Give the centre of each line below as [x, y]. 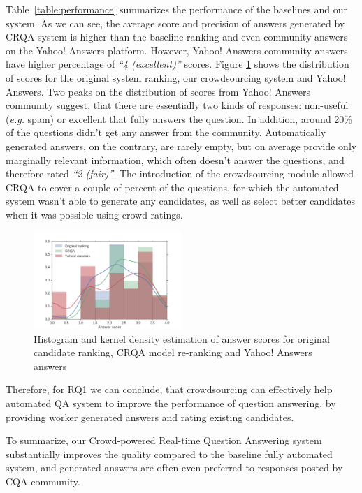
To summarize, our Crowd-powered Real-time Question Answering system [164, 440]
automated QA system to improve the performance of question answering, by [171, 403]
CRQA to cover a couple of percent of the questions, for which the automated [172, 187]
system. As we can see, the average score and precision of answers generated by [175, 23]
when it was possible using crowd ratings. [94, 214]
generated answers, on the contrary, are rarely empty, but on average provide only [181, 146]
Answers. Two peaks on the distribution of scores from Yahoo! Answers [158, 91]
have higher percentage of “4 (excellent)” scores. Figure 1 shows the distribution [178, 64]
